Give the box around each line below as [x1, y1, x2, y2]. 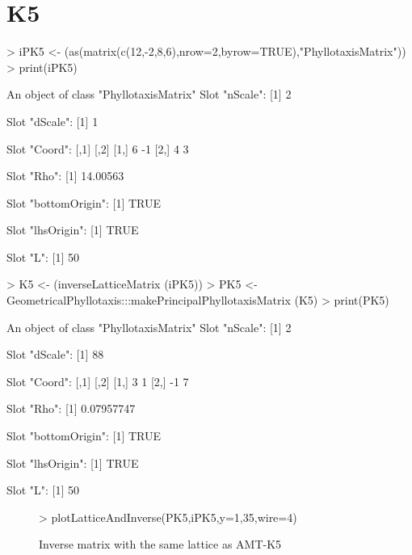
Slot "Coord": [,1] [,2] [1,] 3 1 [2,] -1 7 [6, 372, 189, 389]
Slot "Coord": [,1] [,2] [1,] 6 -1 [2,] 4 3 [6, 140, 189, 157]
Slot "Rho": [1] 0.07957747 [6, 400, 136, 417]
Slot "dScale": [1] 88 [6, 346, 104, 363]
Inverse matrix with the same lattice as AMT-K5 [39, 536, 282, 553]
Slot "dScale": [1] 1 [6, 112, 99, 129]
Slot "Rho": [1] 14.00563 [6, 167, 124, 184]
